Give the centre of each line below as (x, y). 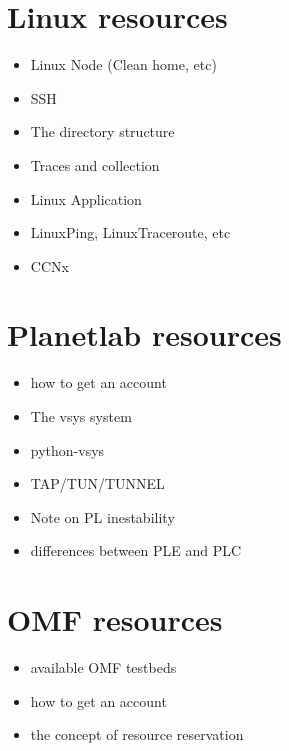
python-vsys (67, 449)
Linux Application (86, 198)
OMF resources (115, 619)
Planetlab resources (144, 334)
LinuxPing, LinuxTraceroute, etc (130, 232)
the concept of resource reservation (137, 734)
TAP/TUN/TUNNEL (97, 483)
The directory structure (102, 131)
